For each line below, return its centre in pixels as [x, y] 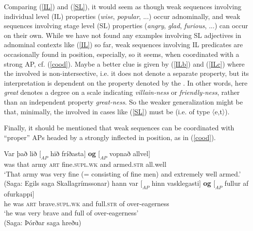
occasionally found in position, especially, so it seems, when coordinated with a [122, 54]
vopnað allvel [129, 153]
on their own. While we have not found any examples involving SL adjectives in [123, 35]
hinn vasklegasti [175, 183]
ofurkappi [18, 194]
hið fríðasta [67, 153]
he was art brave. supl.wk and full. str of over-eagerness [87, 203]
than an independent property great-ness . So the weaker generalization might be [124, 101]
